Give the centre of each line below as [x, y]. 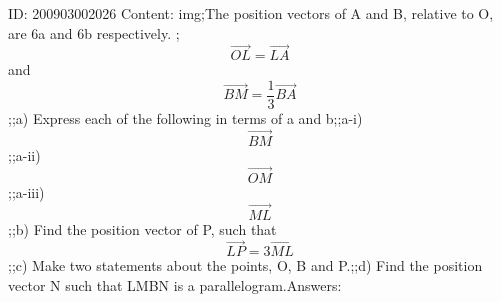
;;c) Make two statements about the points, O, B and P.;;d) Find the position [245, 265]
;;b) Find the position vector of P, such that [142, 228]
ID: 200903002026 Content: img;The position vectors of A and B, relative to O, [251, 13]
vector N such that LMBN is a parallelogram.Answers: [175, 284]
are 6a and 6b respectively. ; [94, 32]
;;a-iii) [26, 191]
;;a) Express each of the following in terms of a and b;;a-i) [185, 118]
